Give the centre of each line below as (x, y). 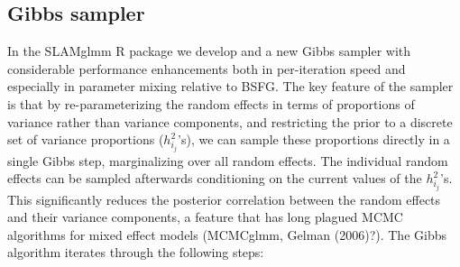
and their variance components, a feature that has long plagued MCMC (205, 217)
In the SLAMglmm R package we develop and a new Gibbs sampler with (209, 51)
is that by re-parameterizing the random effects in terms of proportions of (211, 103)
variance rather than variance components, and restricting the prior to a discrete (230, 121)
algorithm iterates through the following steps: (136, 252)
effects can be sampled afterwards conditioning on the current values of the (215, 178)
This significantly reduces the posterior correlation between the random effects (224, 199)
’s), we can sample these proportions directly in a (314, 139)
